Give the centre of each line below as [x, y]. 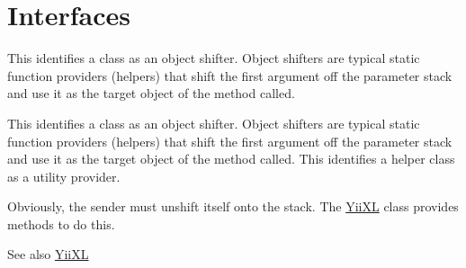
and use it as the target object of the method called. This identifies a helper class [231, 159]
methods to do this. [61, 223]
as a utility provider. [64, 176]
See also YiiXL [48, 254]
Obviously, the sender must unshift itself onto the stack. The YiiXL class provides [233, 206]
